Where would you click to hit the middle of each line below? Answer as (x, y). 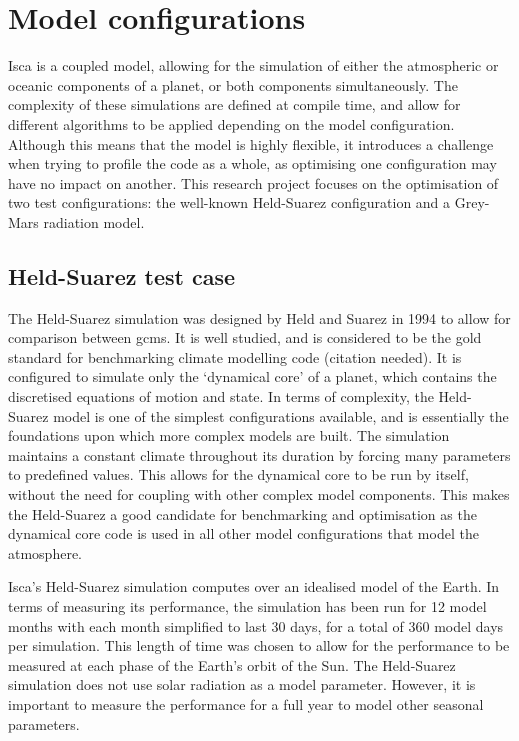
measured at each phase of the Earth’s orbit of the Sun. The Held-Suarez (232, 664)
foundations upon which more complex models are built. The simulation (229, 435)
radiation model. (94, 221)
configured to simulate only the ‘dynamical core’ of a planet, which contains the (252, 376)
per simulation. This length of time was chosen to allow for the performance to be (259, 645)
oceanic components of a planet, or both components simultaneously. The (233, 84)
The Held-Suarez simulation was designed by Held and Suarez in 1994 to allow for (259, 317)
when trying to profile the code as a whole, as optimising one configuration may (252, 163)
